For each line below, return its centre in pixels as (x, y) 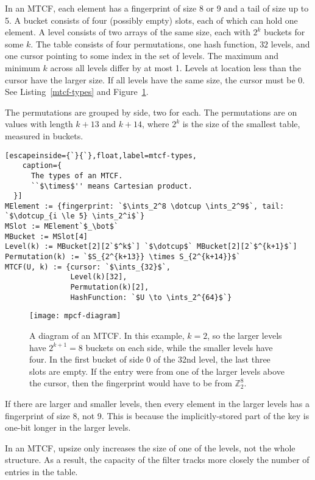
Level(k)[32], (99, 277)
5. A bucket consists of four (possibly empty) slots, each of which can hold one (151, 20)
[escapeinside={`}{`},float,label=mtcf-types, (101, 155)
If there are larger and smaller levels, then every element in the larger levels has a (157, 403)
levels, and (290, 43)
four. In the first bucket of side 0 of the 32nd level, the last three (150, 359)
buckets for (285, 32)
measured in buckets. (44, 135)
